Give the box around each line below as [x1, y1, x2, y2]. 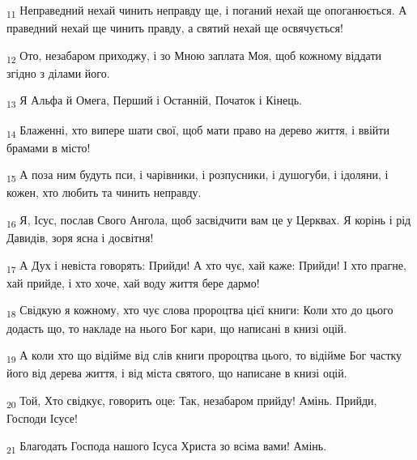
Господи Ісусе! [6, 410, 78, 426]
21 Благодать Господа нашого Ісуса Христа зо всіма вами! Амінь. [6, 437, 327, 456]
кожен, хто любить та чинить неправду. [6, 184, 202, 201]
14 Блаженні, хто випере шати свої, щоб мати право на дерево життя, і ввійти [6, 121, 389, 140]
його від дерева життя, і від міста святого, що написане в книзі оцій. [6, 364, 347, 381]
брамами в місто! [6, 138, 91, 155]
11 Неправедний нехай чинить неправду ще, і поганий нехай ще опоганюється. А [6, 2, 407, 20]
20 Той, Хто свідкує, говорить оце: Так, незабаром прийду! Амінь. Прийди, [6, 391, 377, 411]
